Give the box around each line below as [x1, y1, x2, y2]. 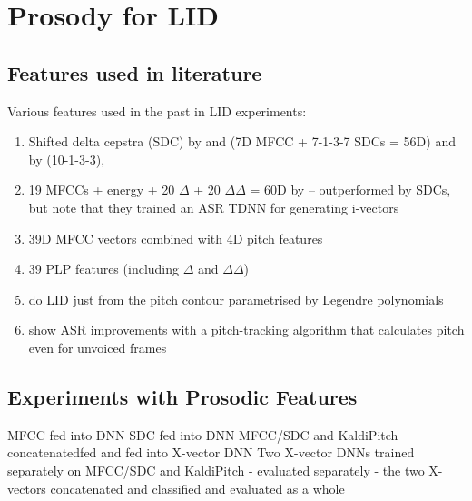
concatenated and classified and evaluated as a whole [50, 478, 345, 497]
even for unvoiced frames [28, 337, 167, 356]
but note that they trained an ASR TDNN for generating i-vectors [28, 197, 399, 216]
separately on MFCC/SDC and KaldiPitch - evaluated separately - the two [7, 460, 425, 479]
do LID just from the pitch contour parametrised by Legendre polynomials [28, 289, 444, 308]
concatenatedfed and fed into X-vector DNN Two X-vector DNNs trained [7, 443, 415, 462]
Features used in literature [7, 58, 262, 86]
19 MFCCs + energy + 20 [28, 180, 175, 199]
